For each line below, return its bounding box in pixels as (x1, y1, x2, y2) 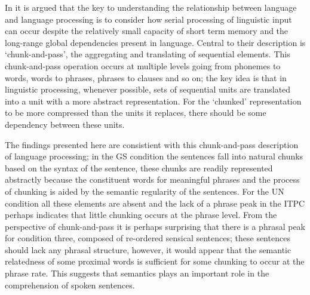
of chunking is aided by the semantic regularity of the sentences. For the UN (5, 185, 284, 197)
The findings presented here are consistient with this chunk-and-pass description (5, 138, 299, 150)
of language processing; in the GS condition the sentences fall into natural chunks (5, 150, 303, 162)
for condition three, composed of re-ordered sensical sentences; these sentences (5, 232, 290, 244)
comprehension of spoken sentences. (5, 278, 135, 291)
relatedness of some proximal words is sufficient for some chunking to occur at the (5, 255, 305, 268)
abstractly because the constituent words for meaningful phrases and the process (5, 173, 300, 186)
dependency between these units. (5, 118, 125, 130)
